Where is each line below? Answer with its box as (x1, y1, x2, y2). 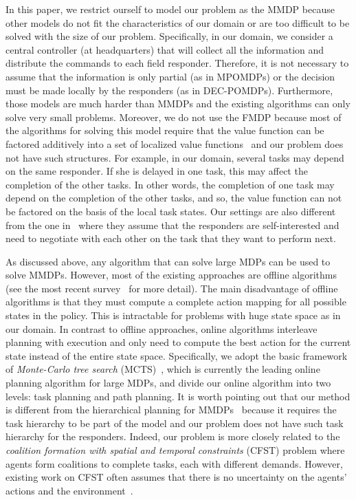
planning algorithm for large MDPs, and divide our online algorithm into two (5, 376, 331, 390)
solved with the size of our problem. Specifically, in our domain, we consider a (5, 29, 333, 43)
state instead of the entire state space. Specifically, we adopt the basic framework (5, 348, 348, 362)
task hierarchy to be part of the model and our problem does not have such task (5, 415, 344, 430)
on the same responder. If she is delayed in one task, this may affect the (5, 164, 308, 178)
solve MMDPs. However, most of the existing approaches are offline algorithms (5, 268, 337, 282)
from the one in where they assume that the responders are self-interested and (5, 217, 340, 232)
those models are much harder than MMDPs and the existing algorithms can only (5, 96, 351, 111)
